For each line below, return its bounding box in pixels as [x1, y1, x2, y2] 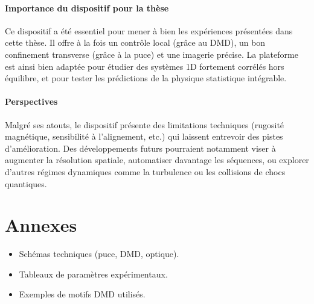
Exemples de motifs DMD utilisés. [19, 288, 146, 300]
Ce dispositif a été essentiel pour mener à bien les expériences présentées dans [5, 24, 293, 37]
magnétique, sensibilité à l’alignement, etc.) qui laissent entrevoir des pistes [5, 130, 283, 143]
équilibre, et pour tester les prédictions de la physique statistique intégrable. [5, 72, 287, 84]
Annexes [5, 212, 77, 237]
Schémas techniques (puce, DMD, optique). [19, 247, 179, 260]
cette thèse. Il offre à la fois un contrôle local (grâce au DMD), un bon [5, 36, 266, 49]
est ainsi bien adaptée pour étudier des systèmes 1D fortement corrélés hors [5, 60, 284, 72]
